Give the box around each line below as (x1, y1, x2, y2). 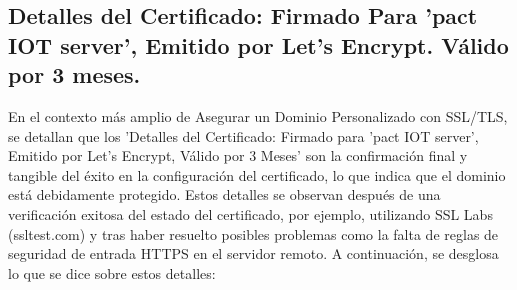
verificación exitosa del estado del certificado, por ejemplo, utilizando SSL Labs (8, 203, 493, 224)
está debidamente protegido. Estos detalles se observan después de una (8, 184, 441, 205)
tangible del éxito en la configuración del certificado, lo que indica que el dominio (8, 164, 506, 185)
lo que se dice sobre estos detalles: (8, 262, 216, 283)
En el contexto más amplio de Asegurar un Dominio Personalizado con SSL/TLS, (8, 105, 508, 126)
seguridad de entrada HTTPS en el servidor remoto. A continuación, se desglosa (8, 243, 499, 264)
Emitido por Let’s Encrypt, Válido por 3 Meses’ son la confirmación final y (8, 145, 468, 166)
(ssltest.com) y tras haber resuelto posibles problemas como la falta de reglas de (8, 223, 499, 244)
